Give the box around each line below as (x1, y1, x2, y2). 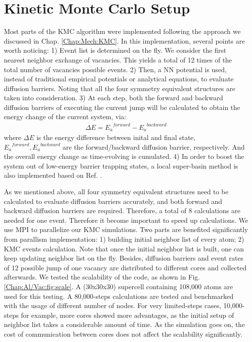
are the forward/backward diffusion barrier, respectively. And (63, 141, 245, 152)
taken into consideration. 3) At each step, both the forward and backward (4, 93, 223, 103)
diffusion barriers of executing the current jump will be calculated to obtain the (4, 102, 240, 112)
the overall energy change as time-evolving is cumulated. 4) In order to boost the (4, 151, 244, 161)
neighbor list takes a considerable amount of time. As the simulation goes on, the (4, 319, 245, 329)
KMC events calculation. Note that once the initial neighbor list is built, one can (4, 243, 244, 253)
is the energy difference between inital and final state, (36, 132, 196, 142)
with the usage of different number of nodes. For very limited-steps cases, (4, 300, 221, 311)
